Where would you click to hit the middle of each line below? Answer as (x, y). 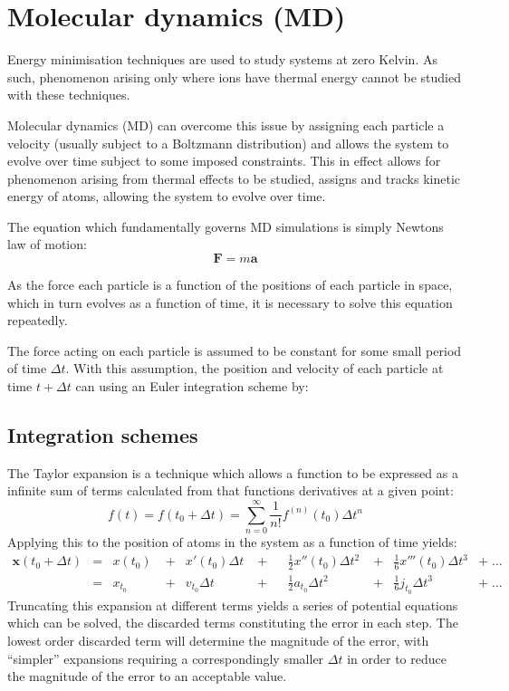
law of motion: (47, 244)
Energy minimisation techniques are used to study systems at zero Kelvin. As (222, 59)
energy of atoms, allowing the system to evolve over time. (167, 196)
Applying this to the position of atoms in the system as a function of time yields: (232, 542)
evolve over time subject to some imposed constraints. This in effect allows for (224, 161)
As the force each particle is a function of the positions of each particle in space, (230, 285)
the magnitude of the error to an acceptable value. (147, 676)
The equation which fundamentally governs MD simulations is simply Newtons (226, 226)
